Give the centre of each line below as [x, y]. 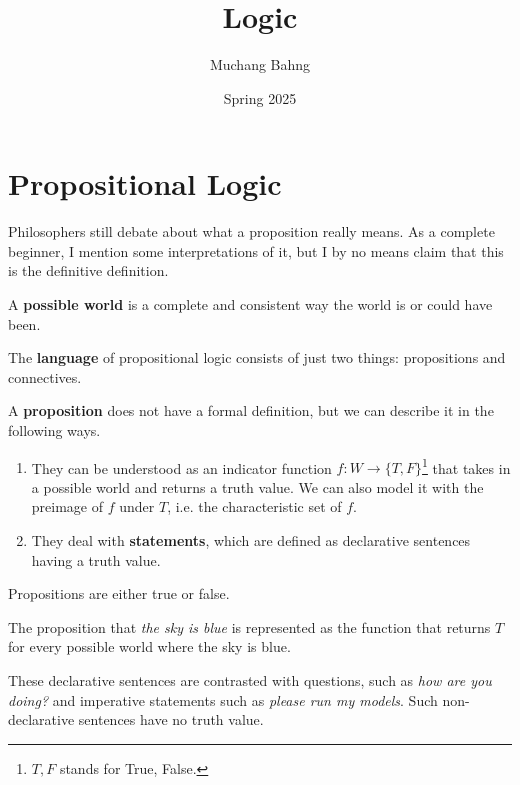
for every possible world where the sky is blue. [149, 646]
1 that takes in [466, 466]
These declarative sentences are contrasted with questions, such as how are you [250, 680]
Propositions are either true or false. [119, 593]
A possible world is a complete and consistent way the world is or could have [250, 304]
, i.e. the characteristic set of [254, 506]
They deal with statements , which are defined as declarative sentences [251, 540]
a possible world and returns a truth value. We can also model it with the [257, 486]
